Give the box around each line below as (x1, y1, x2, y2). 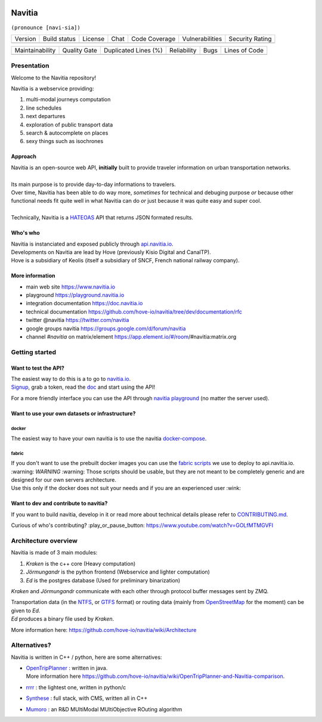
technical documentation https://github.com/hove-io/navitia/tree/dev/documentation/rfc (26, 308, 243, 315)
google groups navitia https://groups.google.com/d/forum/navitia (26, 325, 186, 332)
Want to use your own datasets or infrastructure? (11, 410, 136, 417)
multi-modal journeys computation (26, 96, 111, 103)
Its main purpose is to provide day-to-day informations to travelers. (11, 181, 176, 188)
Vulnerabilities (182, 35, 222, 43)
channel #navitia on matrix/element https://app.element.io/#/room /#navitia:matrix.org (26, 333, 237, 340)
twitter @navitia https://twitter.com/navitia (26, 317, 129, 324)
